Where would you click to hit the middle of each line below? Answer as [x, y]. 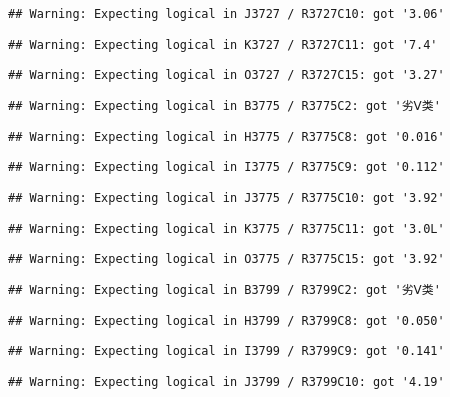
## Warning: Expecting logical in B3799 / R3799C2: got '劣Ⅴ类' [224, 289]
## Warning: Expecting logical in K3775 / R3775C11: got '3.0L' [226, 228]
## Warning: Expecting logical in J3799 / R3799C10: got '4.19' [226, 381]
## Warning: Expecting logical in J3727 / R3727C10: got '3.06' [226, 14]
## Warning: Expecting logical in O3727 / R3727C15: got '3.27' [226, 75]
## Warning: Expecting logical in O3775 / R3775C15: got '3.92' [226, 259]
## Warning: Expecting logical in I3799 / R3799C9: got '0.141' [226, 351]
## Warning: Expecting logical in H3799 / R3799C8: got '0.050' [226, 320]
